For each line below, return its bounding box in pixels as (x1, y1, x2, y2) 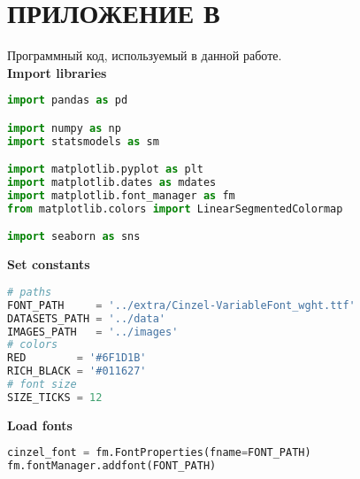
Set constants (7, 255, 90, 274)
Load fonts (7, 415, 73, 434)
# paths (7, 285, 52, 298)
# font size (7, 378, 77, 390)
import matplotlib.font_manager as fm (7, 189, 235, 202)
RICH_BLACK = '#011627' (7, 365, 147, 378)
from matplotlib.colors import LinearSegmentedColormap (7, 202, 343, 215)
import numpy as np (7, 121, 121, 135)
